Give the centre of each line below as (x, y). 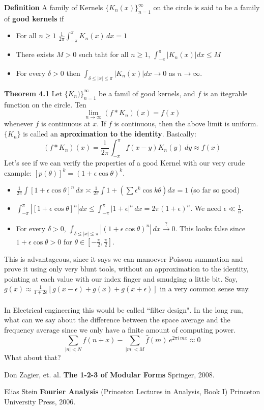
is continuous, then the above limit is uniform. (186, 124)
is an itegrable (225, 93)
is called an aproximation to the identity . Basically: (110, 134)
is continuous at (66, 124)
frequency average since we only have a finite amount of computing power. (120, 329)
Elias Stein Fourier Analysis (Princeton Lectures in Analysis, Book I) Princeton (132, 391)
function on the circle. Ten (45, 104)
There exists (35, 54)
